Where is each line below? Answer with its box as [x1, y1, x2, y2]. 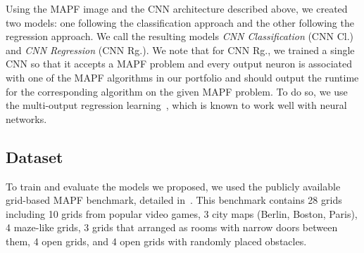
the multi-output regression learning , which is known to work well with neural [6, 98, 347, 112]
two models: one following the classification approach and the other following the [6, 15, 354, 30]
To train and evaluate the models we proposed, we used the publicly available [6, 179, 341, 193]
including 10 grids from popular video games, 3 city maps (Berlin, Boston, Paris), [6, 206, 358, 221]
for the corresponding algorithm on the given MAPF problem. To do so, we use [6, 84, 348, 98]
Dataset [6, 145, 63, 167]
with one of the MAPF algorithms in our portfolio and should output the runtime [6, 70, 359, 84]
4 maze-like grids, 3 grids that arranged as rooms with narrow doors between [6, 220, 338, 235]
